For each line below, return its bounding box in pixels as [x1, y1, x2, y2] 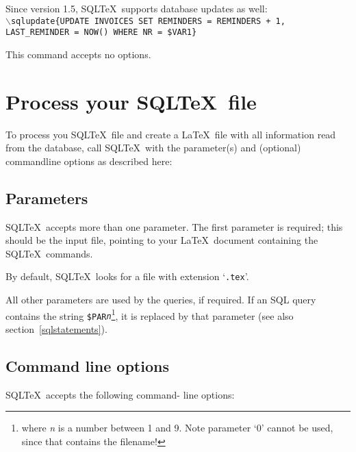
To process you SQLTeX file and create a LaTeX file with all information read [5, 127, 336, 141]
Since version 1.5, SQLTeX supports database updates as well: [5, 1, 268, 15]
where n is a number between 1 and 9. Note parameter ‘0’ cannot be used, [21, 420, 333, 435]
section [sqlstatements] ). [5, 321, 107, 336]
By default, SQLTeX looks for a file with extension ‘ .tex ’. [5, 269, 249, 284]
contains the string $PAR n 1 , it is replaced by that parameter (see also [5, 306, 294, 323]
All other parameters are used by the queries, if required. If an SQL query [5, 292, 316, 307]
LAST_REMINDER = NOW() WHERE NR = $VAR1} [5, 27, 197, 38]
